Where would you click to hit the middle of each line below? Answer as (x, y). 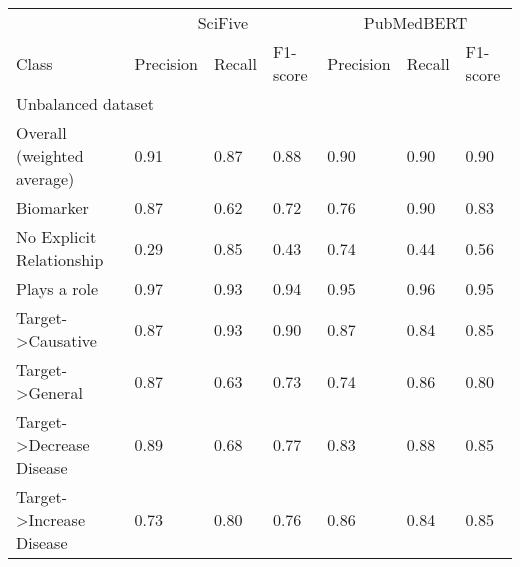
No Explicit (56, 236)
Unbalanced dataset (85, 103)
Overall (41, 132)
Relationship (60, 259)
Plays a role (57, 288)
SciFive (223, 22)
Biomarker (52, 207)
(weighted (50, 155)
